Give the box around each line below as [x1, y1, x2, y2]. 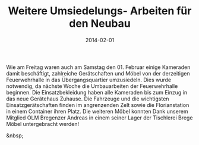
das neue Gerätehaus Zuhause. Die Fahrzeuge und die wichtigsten [6, 95, 169, 102]
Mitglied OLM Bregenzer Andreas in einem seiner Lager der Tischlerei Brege [6, 114, 193, 121]
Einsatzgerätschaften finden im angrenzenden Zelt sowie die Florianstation [6, 101, 189, 108]
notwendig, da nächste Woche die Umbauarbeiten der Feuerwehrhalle [6, 82, 178, 90]
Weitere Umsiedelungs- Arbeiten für [8, 4, 192, 18]
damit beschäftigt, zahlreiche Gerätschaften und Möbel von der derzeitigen [6, 70, 190, 77]
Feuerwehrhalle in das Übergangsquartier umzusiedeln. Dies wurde [6, 76, 171, 83]
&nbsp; [6, 132, 24, 139]
